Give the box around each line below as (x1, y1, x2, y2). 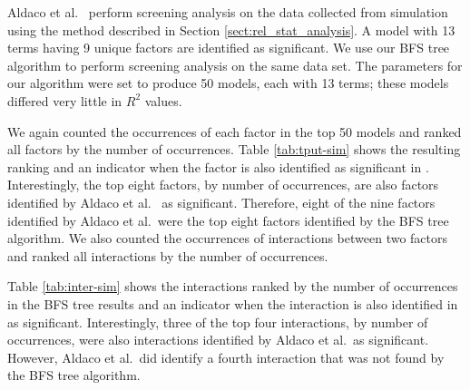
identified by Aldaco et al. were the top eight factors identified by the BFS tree (7, 210, 449, 229)
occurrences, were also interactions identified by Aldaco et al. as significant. (7, 330, 429, 349)
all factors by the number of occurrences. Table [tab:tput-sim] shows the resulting (7, 140, 461, 159)
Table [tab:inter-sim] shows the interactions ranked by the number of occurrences (7, 277, 458, 296)
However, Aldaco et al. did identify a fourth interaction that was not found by (7, 347, 445, 366)
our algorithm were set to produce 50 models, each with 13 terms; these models (7, 73, 449, 93)
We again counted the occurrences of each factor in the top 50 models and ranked (7, 122, 462, 141)
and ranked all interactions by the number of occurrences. (7, 246, 328, 265)
